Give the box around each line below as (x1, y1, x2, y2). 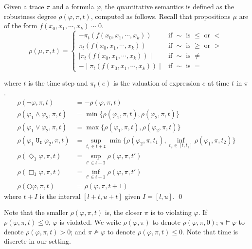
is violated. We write (59, 217, 121, 227)
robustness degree (4, 11, 56, 21)
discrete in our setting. (4, 236, 71, 246)
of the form (4, 20, 37, 31)
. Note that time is (182, 226, 238, 236)
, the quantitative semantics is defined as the (101, 1, 234, 11)
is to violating (150, 207, 192, 217)
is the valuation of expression (113, 78, 200, 88)
